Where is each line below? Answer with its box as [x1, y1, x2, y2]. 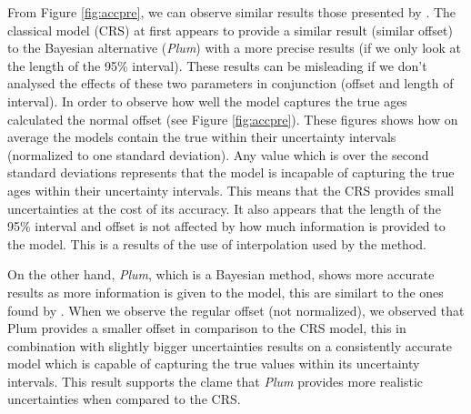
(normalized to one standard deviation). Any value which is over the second [7, 145, 429, 164]
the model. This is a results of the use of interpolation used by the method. [7, 234, 426, 253]
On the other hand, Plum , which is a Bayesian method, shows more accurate [7, 265, 435, 284]
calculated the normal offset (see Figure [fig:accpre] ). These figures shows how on [7, 109, 458, 128]
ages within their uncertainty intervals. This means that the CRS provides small [7, 180, 455, 199]
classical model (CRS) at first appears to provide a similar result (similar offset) [7, 20, 453, 39]
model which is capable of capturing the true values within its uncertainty [7, 354, 420, 373]
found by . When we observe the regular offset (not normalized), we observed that [7, 300, 465, 319]
